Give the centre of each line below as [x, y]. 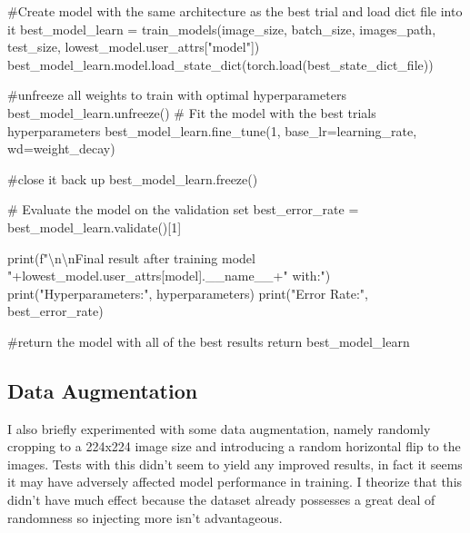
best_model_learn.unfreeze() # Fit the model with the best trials [192, 112]
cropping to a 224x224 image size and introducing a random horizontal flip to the [234, 446]
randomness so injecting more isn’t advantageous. [145, 517]
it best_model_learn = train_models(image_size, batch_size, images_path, [222, 29]
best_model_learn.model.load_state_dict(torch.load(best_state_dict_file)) [220, 64]
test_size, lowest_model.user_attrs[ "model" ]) [134, 47]
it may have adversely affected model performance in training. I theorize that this [235, 482]
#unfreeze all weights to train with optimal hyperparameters [177, 95]
